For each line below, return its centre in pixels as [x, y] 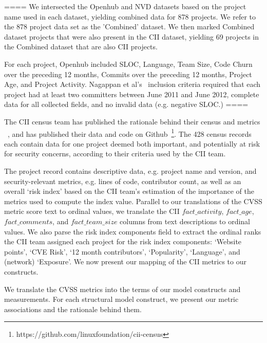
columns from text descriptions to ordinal [185, 221]
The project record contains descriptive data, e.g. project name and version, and [130, 170]
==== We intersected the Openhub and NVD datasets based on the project [125, 6]
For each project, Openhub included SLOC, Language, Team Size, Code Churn [128, 64]
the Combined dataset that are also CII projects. [81, 47]
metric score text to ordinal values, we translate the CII [92, 211]
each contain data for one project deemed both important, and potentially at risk [132, 143]
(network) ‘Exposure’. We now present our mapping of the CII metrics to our [125, 261]
